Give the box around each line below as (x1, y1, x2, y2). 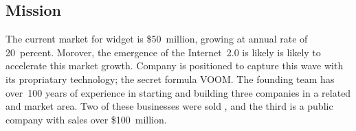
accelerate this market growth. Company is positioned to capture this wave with (5, 58, 344, 73)
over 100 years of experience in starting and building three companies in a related (5, 85, 351, 99)
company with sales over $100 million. (5, 112, 167, 126)
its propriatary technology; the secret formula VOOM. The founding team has (5, 71, 335, 86)
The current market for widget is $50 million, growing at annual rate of (5, 32, 308, 46)
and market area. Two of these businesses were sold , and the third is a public (5, 99, 333, 113)
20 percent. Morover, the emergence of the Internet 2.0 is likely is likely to (5, 45, 321, 59)
